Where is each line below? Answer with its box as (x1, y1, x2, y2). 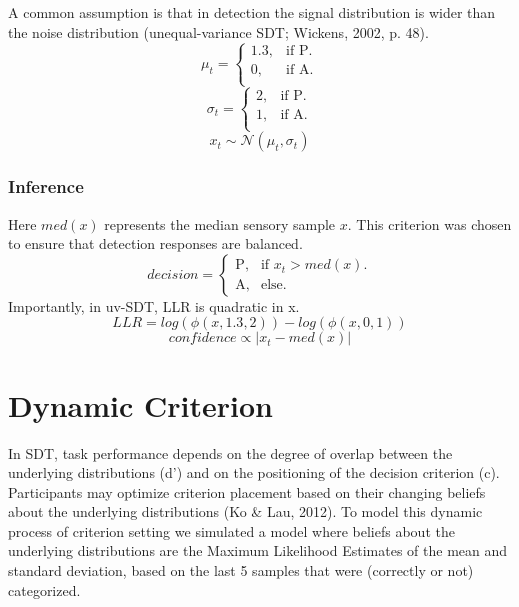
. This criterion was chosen (347, 213, 512, 234)
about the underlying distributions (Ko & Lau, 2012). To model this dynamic (8, 501, 483, 522)
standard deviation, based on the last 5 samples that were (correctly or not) (8, 560, 474, 581)
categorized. (8, 579, 81, 600)
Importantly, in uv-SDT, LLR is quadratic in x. (8, 295, 300, 316)
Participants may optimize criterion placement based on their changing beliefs (8, 481, 486, 502)
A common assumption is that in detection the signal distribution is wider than (8, 2, 496, 22)
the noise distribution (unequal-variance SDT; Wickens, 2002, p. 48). (8, 21, 429, 42)
